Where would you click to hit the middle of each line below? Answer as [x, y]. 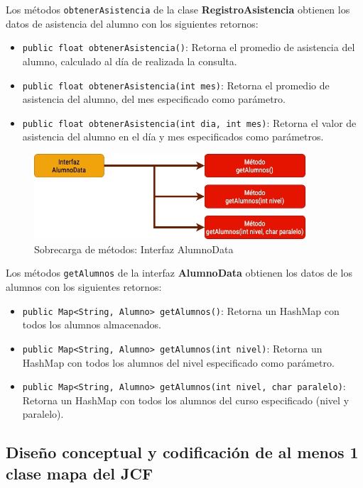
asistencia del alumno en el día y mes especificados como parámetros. [173, 137]
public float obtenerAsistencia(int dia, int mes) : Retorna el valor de [189, 122]
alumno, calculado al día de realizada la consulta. [130, 61]
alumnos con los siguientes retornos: [84, 287]
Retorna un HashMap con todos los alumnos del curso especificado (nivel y [186, 400]
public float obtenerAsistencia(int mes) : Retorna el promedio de [176, 85]
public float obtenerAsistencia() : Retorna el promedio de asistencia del [189, 47]
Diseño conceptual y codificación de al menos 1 [182, 452]
